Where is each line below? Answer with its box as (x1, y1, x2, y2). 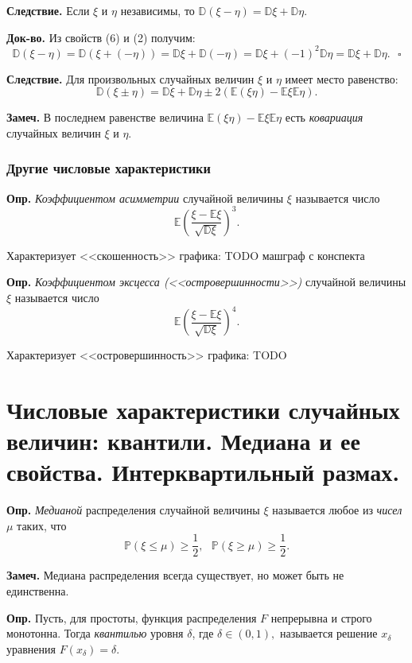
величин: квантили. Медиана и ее (6, 425, 360, 457)
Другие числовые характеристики (6, 158, 211, 178)
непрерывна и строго (270, 609, 372, 626)
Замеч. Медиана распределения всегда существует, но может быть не (6, 567, 344, 584)
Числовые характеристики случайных (6, 393, 400, 425)
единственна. (6, 583, 69, 599)
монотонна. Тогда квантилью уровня (6, 625, 184, 642)
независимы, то (120, 2, 195, 18)
